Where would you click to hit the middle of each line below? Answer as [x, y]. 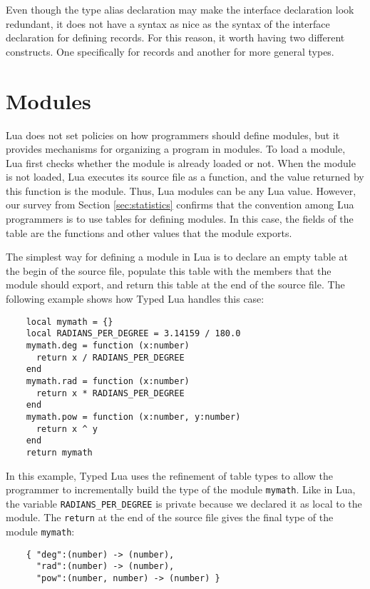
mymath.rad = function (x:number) [108, 381]
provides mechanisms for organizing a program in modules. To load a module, [176, 149]
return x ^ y [67, 429]
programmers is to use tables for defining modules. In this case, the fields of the [180, 219]
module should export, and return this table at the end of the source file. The [175, 285]
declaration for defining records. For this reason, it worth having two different [175, 37]
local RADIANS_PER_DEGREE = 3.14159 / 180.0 [133, 334]
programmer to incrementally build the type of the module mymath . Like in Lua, [181, 489]
